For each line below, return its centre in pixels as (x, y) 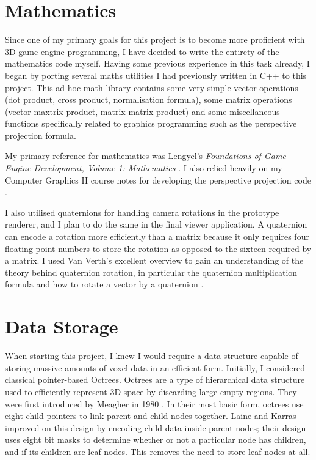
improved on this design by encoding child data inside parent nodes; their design (156, 427)
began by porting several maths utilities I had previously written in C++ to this (156, 75)
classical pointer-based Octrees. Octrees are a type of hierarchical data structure (155, 380)
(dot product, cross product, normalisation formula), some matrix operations (149, 99)
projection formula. (41, 135)
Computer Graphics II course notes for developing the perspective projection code (158, 180)
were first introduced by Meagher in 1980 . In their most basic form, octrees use (154, 403)
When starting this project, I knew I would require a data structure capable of (152, 356)
